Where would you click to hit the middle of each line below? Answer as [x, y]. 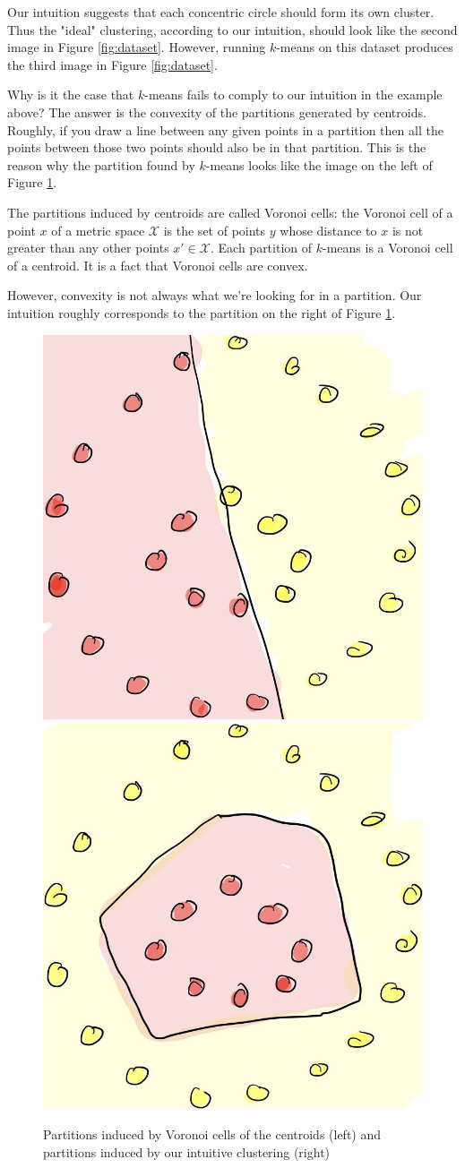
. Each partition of [261, 248]
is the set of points [215, 230]
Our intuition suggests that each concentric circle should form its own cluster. [221, 12]
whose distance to [328, 230]
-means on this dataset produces [365, 47]
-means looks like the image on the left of [319, 164]
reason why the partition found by [101, 164]
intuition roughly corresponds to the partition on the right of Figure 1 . [202, 312]
